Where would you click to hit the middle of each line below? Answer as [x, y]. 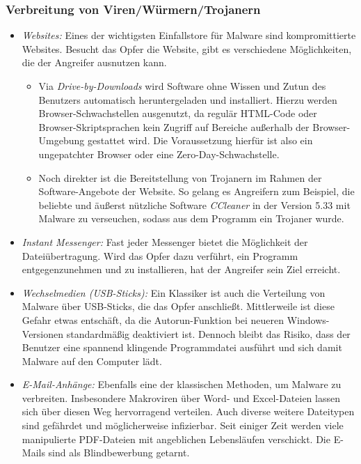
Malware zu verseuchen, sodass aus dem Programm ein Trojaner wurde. [191, 218]
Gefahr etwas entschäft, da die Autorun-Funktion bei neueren [153, 319]
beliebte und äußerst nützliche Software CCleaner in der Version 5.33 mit [194, 204]
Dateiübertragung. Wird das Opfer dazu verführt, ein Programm [160, 255]
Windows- [308, 319]
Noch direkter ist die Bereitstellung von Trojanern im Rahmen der [180, 177]
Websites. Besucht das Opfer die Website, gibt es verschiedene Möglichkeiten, [187, 48]
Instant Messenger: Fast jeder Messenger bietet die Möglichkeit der [165, 241]
